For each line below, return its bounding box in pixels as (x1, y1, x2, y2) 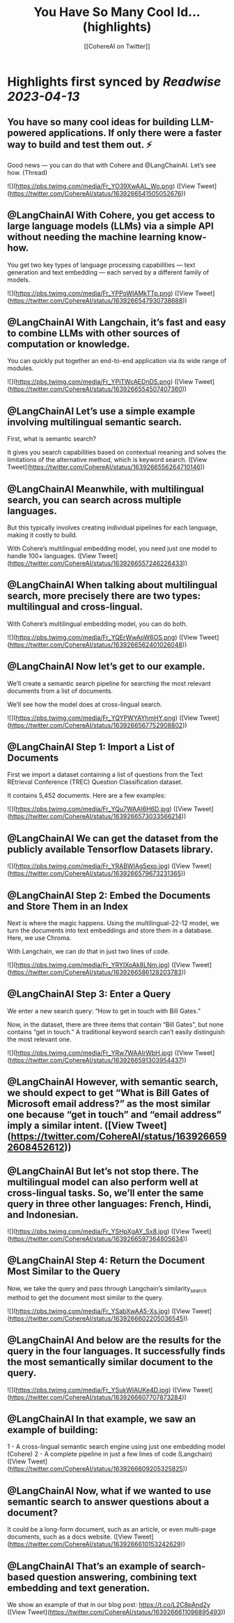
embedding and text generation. (7, 1582, 150, 1594)
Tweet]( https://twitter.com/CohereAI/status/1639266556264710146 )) (7, 463, 205, 471)
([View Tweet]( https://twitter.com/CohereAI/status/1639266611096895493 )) (7, 1608, 226, 1616)
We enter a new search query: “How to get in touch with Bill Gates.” (7, 1006, 201, 1015)
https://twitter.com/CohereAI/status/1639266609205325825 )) (9, 1465, 188, 1473)
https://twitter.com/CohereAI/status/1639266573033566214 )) (9, 813, 187, 821)
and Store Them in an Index (7, 900, 129, 912)
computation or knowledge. (7, 338, 130, 350)
